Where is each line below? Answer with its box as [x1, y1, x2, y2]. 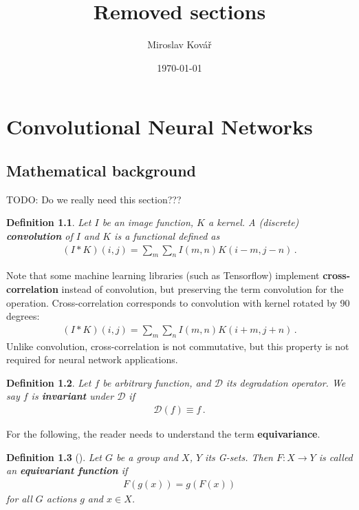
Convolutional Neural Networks [6, 112, 313, 141]
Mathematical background [6, 159, 197, 181]
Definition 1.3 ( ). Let [6, 449, 102, 464]
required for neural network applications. [6, 352, 178, 367]
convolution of [6, 228, 73, 243]
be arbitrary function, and [102, 375, 211, 389]
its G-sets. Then [205, 449, 273, 464]
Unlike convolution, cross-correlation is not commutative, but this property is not [6, 338, 349, 353]
